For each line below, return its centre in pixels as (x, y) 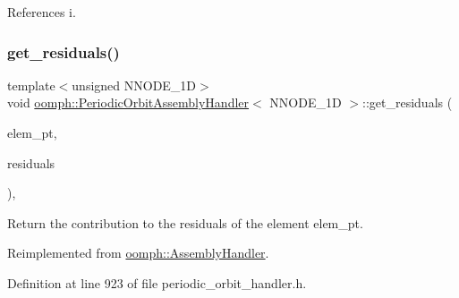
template (31, 85)
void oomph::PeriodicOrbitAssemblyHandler (128, 102)
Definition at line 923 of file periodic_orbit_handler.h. (157, 282)
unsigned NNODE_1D (134, 85)
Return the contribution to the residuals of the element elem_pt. (185, 222)
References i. (42, 12)
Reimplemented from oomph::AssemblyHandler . (138, 253)
